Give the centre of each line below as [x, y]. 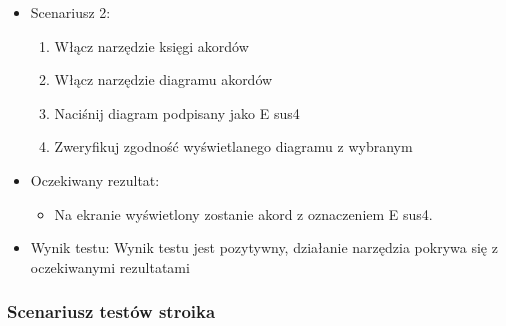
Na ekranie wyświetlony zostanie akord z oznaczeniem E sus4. [243, 213]
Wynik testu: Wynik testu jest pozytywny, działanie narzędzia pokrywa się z [264, 247]
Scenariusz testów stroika [111, 311]
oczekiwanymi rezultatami [110, 266]
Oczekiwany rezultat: [95, 179]
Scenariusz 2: [70, 12]
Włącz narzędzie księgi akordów [151, 45]
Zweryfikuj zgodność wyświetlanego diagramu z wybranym [233, 146]
